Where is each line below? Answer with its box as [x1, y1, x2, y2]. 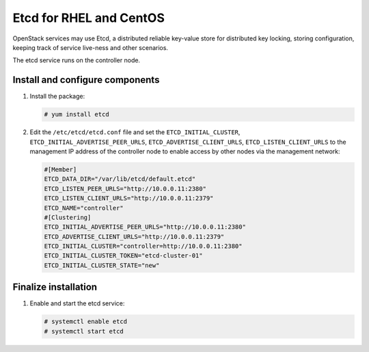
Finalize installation [12, 281, 98, 293]
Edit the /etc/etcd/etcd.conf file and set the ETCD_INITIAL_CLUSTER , [29, 128, 241, 136]
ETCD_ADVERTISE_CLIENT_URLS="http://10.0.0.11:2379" [44, 233, 225, 240]
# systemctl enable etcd [44, 318, 128, 325]
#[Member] [44, 165, 77, 173]
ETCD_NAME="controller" [44, 204, 124, 212]
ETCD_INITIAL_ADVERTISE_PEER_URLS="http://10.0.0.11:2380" [44, 223, 246, 231]
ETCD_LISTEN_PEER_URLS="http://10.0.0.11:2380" [44, 185, 206, 192]
